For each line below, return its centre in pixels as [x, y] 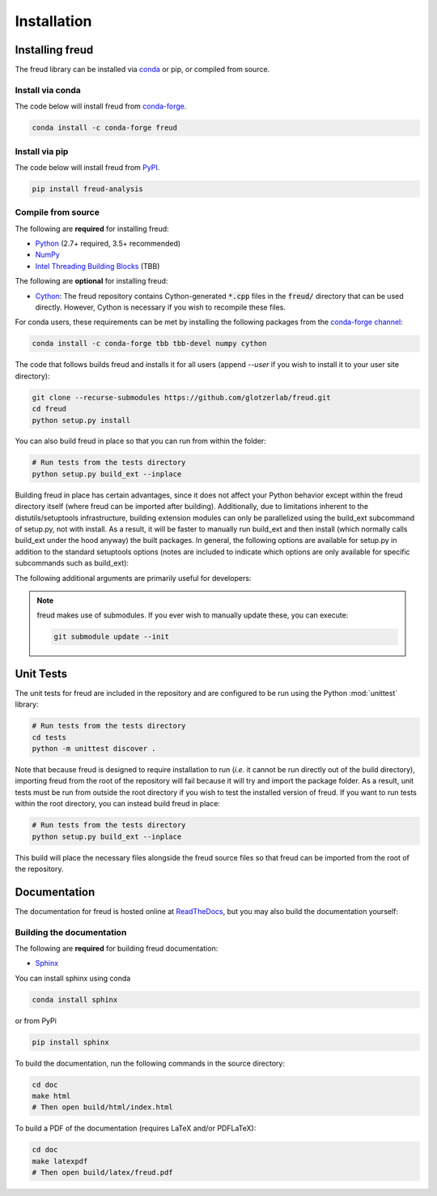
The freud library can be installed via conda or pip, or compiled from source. [142, 70]
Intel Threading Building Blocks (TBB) [98, 266]
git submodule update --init [112, 637]
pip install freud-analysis [87, 189]
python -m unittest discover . [94, 748]
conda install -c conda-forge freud [105, 128]
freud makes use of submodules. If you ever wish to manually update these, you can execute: [193, 615]
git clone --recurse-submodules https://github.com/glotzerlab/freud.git [181, 397]
